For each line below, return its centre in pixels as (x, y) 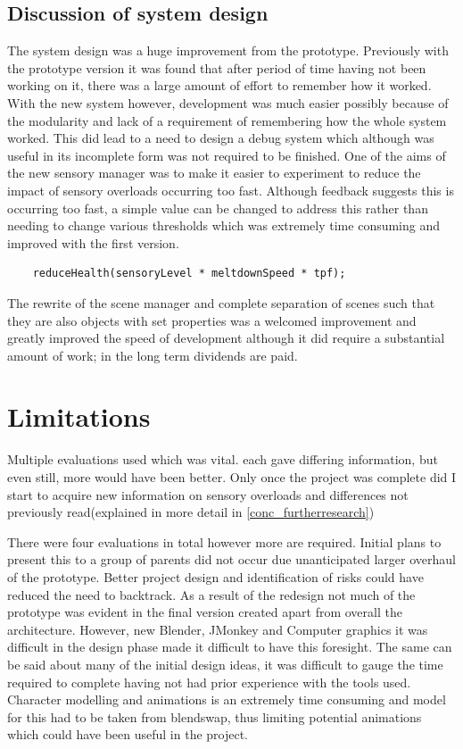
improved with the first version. (93, 242)
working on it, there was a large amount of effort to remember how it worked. (219, 85)
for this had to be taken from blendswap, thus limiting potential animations (215, 716)
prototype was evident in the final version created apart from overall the (205, 612)
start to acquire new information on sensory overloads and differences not (208, 494)
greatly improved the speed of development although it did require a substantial (226, 338)
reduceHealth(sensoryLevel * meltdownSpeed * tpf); (189, 274)
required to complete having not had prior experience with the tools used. (209, 682)
